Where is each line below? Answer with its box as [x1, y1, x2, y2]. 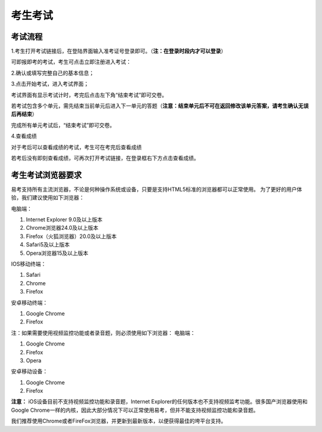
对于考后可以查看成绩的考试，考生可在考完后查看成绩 [11, 143, 142, 150]
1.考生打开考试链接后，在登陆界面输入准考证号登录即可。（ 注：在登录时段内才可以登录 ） [11, 48, 227, 55]
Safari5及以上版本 [26, 241, 70, 248]
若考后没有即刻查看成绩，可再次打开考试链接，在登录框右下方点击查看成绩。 [11, 154, 199, 161]
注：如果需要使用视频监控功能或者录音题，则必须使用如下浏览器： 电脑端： [11, 329, 196, 337]
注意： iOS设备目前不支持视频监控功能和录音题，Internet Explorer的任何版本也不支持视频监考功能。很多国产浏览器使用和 [11, 398, 308, 405]
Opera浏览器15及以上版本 [26, 249, 89, 257]
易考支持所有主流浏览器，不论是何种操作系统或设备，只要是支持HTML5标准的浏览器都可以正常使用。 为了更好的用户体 [11, 186, 302, 193]
